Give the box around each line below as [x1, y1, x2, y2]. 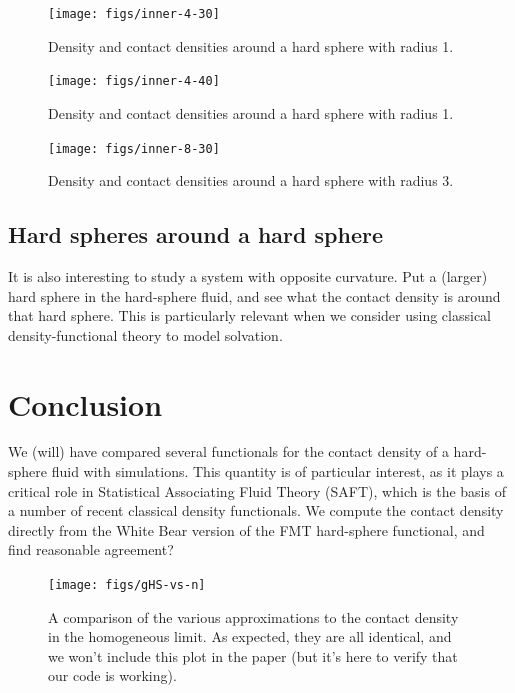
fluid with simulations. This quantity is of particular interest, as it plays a [51, 461, 504, 482]
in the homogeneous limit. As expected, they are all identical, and [48, 626, 452, 647]
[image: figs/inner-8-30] [48, 141, 220, 156]
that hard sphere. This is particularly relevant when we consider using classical [8, 305, 491, 326]
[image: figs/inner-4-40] [48, 74, 220, 89]
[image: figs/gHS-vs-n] [48, 578, 206, 593]
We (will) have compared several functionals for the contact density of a [8, 441, 449, 462]
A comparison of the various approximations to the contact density [48, 606, 459, 627]
